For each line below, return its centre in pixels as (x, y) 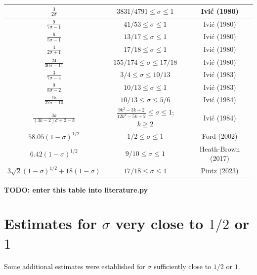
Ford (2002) (220, 136)
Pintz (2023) (220, 171)
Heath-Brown (220, 148)
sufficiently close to (183, 266)
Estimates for (50, 223)
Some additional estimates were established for (75, 266)
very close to (159, 223)
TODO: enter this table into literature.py (76, 189)
